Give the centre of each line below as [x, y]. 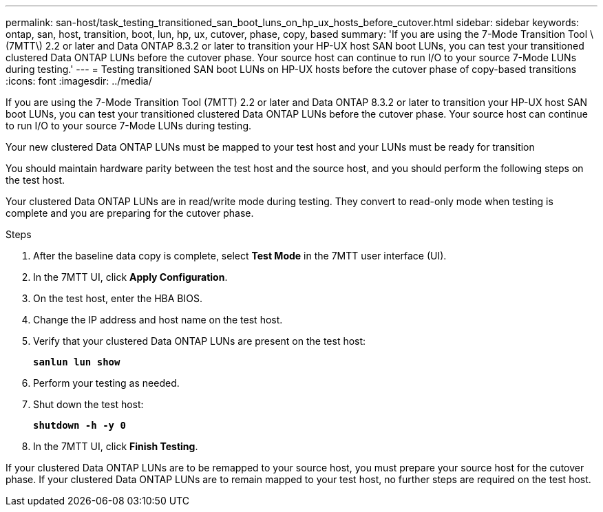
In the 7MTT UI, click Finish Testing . [116, 446]
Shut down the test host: [88, 404]
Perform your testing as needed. [106, 383]
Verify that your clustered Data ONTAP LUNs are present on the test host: [200, 341]
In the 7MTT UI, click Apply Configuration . [130, 277]
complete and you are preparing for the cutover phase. [130, 213]
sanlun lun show [77, 362]
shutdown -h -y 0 [80, 425]
